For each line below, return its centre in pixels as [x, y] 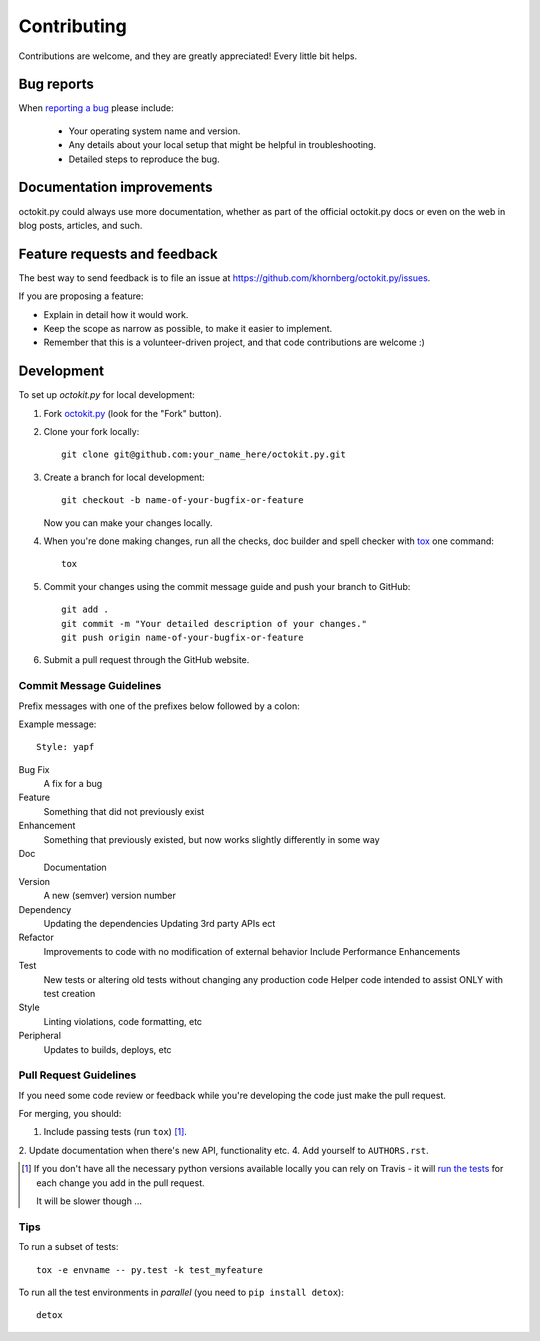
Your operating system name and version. [154, 131]
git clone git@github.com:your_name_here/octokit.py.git [204, 454]
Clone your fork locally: [91, 432]
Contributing [72, 26]
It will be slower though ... [89, 1201]
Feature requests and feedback [118, 253]
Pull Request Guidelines [77, 1075]
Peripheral [40, 1036]
